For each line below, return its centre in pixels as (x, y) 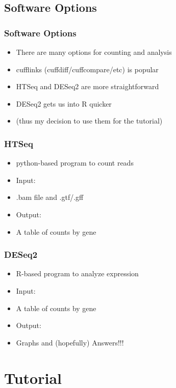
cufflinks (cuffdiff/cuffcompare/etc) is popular (87, 69)
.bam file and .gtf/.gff (50, 197)
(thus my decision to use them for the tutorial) (89, 121)
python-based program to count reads (75, 163)
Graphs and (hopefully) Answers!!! (70, 342)
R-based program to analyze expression (77, 273)
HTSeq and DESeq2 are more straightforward (87, 86)
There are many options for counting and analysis (94, 52)
